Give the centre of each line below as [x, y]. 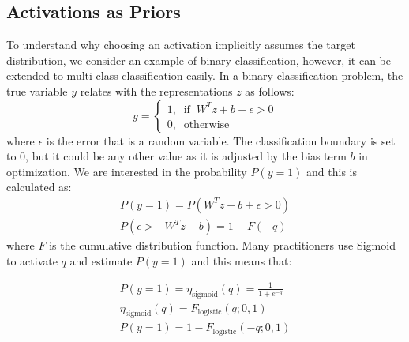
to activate [32, 260]
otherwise [206, 124]
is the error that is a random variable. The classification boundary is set [221, 140]
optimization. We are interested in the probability [127, 171]
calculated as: [39, 187]
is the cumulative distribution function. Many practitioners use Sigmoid [222, 245]
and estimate [101, 260]
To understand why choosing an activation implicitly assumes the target [181, 45]
